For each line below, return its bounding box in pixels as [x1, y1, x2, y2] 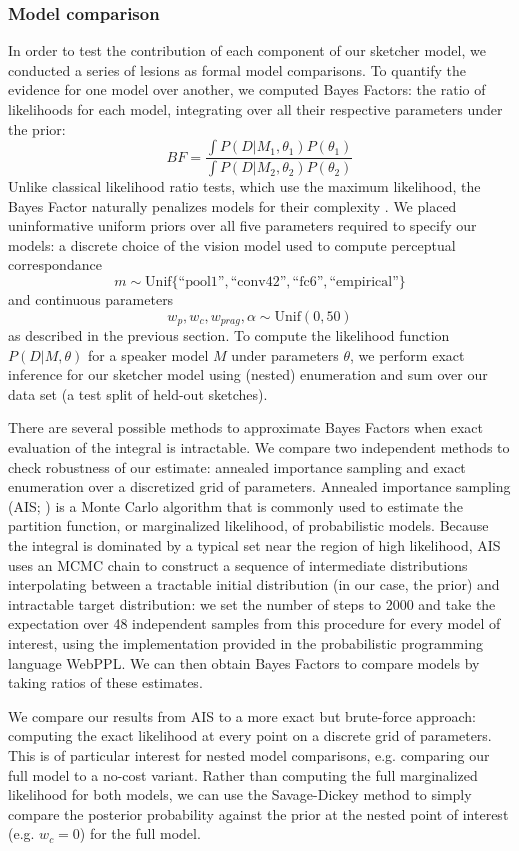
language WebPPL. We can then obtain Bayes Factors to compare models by [8, 652, 480, 673]
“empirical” [329, 275, 399, 290]
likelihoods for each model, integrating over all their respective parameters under [8, 99, 503, 119]
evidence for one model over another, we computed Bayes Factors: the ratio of [8, 79, 486, 100]
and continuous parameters [8, 289, 174, 310]
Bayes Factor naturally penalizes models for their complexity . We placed [8, 195, 457, 216]
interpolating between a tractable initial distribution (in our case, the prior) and [8, 574, 500, 595]
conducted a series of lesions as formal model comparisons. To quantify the [8, 59, 466, 80]
